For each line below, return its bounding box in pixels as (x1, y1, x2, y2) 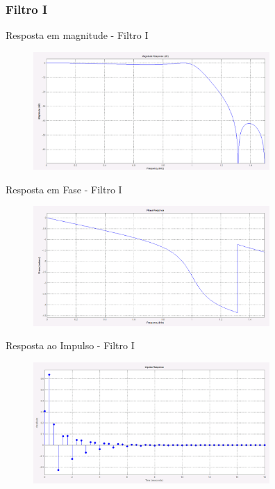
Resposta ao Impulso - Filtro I (6, 338, 135, 353)
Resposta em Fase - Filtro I (6, 182, 122, 196)
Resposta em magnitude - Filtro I (6, 28, 149, 42)
